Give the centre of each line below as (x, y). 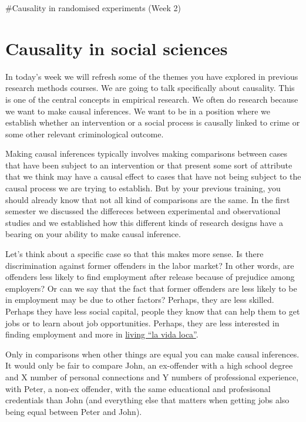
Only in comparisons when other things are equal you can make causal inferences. (152, 354)
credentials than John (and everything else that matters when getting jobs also (147, 400)
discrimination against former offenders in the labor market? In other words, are (150, 265)
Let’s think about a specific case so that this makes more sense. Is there (134, 254)
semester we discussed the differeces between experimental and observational (143, 211)
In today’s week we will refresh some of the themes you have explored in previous (152, 76)
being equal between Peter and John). (74, 411)
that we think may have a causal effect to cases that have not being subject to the (153, 176)
